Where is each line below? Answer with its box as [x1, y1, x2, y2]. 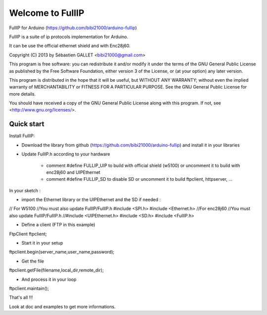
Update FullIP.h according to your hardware [21, 151, 110, 157]
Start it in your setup [21, 240, 63, 246]
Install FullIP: [9, 133, 35, 139]
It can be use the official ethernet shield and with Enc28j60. [9, 43, 131, 49]
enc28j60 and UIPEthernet [46, 169, 101, 175]
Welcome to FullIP [9, 7, 85, 18]
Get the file [21, 258, 44, 264]
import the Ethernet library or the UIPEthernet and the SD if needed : [21, 197, 161, 203]
